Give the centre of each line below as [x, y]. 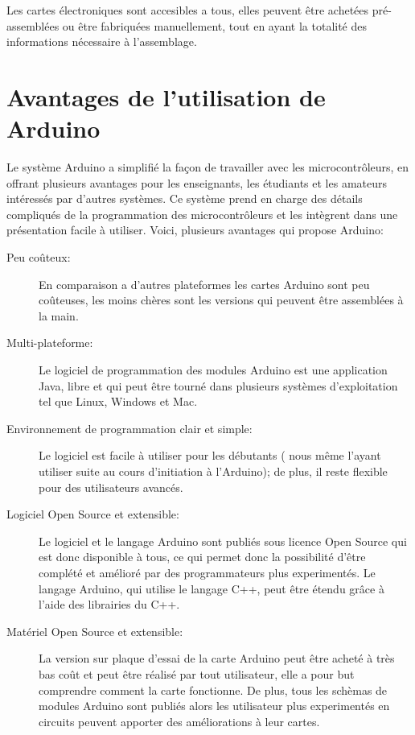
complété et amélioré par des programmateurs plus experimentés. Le [207, 572]
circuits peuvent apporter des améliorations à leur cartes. [179, 721]
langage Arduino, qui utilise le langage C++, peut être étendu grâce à [212, 588]
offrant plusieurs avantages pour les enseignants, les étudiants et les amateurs [197, 182]
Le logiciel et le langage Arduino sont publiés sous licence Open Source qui [223, 541]
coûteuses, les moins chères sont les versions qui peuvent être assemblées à [221, 300]
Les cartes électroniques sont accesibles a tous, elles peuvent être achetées [188, 10]
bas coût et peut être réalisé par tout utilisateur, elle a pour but [197, 673]
